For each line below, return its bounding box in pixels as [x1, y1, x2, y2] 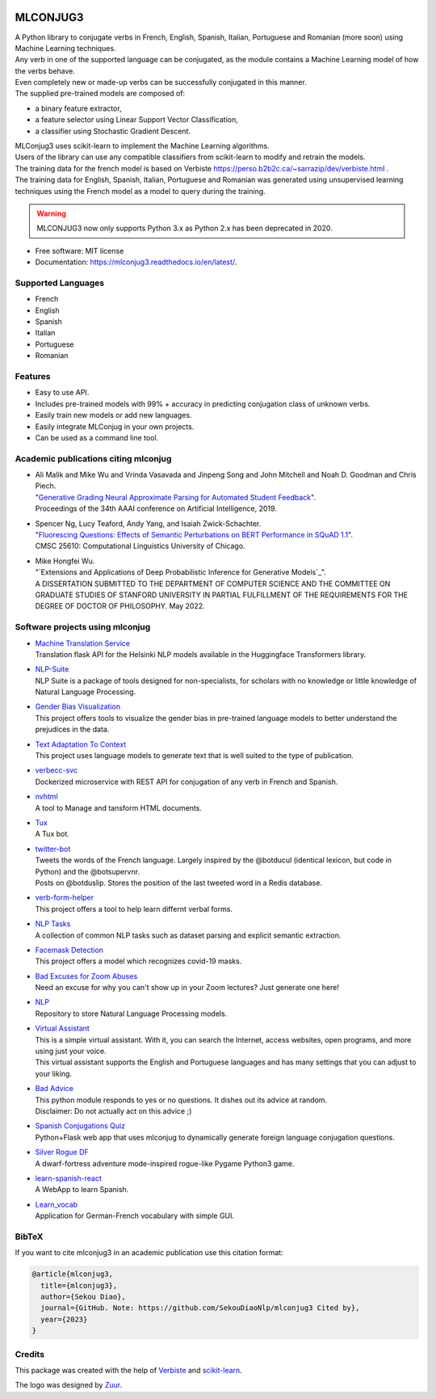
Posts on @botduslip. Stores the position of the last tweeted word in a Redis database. [35, 878, 323, 887]
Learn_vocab [35, 1199, 78, 1209]
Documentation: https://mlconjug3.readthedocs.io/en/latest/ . [35, 257, 237, 267]
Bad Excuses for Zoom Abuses [35, 971, 138, 981]
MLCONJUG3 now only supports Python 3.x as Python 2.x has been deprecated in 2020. [36, 223, 333, 234]
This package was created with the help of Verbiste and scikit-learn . [15, 1365, 242, 1375]
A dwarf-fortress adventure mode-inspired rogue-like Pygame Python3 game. [35, 1158, 295, 1168]
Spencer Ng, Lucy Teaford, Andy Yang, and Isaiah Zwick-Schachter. [35, 518, 262, 529]
